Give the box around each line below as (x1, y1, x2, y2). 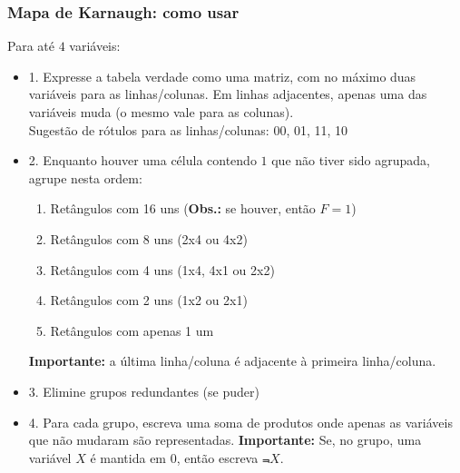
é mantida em (90, 448, 167, 467)
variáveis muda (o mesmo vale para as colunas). (28, 103, 294, 121)
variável (28, 448, 72, 467)
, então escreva (176, 448, 259, 467)
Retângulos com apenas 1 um (50, 320, 214, 340)
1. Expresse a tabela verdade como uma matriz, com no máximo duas (28, 66, 416, 85)
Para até (7, 36, 54, 55)
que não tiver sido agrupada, (271, 151, 431, 170)
